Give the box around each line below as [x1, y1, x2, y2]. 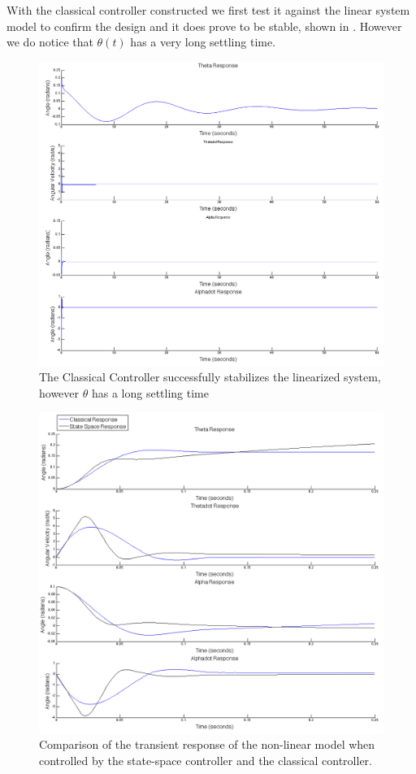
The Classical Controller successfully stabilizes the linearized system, [39, 368, 381, 385]
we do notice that [6, 33, 93, 50]
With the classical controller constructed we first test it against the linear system [6, 2, 410, 18]
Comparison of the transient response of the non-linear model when [39, 736, 375, 753]
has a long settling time [91, 384, 209, 401]
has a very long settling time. [130, 33, 276, 50]
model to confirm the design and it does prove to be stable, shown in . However [6, 17, 402, 34]
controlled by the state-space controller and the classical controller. [39, 751, 372, 768]
